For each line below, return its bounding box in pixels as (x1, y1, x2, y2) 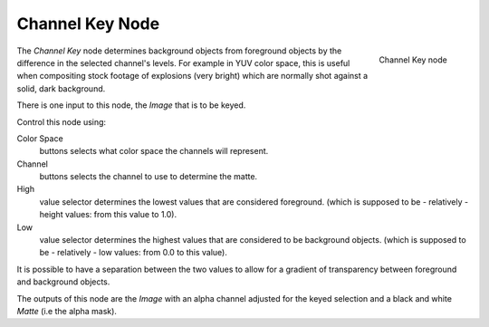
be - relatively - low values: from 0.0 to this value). (39, 247, 228, 258)
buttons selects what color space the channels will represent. (39, 146, 269, 157)
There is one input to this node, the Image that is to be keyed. (16, 100, 246, 111)
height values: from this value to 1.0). (39, 209, 177, 220)
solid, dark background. (16, 82, 106, 94)
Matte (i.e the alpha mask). (16, 305, 118, 316)
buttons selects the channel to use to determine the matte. (39, 171, 258, 182)
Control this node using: (16, 116, 107, 127)
